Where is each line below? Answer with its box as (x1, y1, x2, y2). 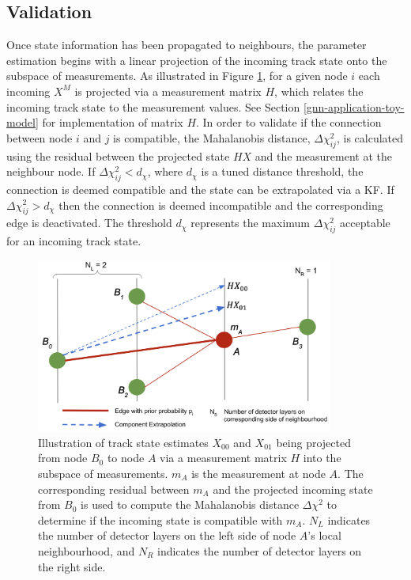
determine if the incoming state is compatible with (38, 511, 283, 528)
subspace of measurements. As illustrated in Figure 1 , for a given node (6, 67, 348, 84)
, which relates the (274, 82, 364, 99)
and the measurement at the (255, 147, 392, 164)
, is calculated (336, 129, 404, 146)
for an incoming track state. (6, 233, 141, 249)
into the (303, 449, 341, 466)
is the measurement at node (191, 465, 326, 481)
